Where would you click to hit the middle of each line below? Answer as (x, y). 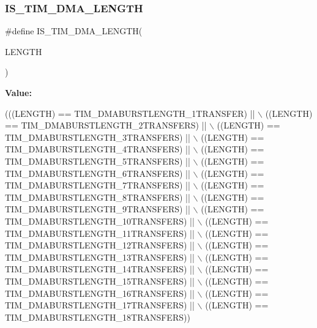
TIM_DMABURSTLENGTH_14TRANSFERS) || (100, 269)
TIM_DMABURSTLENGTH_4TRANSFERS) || (98, 149)
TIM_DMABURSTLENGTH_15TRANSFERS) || (100, 281)
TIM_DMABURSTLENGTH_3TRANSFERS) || (98, 137)
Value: (18, 92)
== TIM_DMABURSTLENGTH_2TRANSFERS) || (106, 125)
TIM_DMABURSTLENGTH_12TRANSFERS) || (100, 245)
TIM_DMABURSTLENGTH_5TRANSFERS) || (98, 161)
